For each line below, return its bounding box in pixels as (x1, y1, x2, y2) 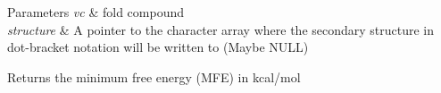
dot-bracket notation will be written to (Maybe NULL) (7, 38, 309, 56)
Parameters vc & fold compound (7, 3, 184, 21)
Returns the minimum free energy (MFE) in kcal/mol (7, 67, 301, 86)
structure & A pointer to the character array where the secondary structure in (7, 20, 435, 38)
